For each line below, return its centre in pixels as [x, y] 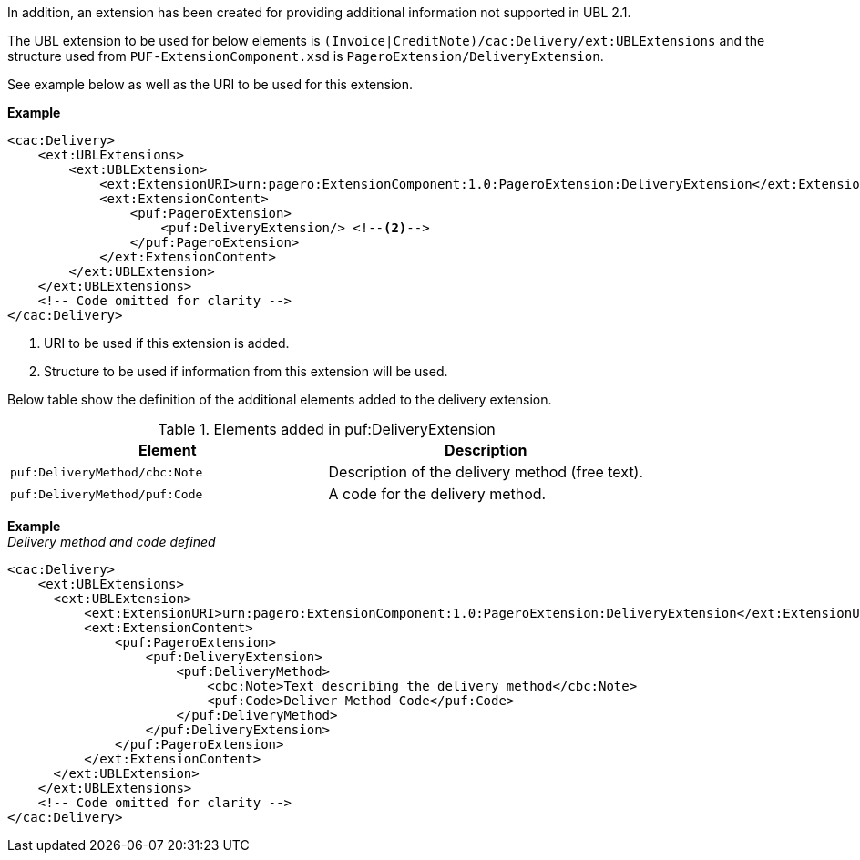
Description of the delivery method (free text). [486, 472]
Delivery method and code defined [112, 542]
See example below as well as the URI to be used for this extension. [210, 84]
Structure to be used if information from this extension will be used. [246, 371]
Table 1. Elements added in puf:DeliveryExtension [327, 429]
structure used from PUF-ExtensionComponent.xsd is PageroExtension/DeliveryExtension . [306, 56]
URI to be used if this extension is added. [167, 343]
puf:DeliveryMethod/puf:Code [107, 494]
